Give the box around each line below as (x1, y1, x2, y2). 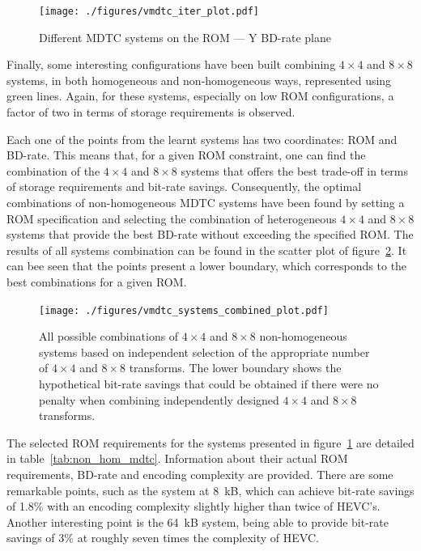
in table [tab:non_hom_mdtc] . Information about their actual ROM (6, 450, 348, 467)
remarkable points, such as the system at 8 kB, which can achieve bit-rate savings (6, 481, 415, 498)
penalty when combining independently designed (39, 391, 279, 408)
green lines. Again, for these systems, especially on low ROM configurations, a (6, 87, 394, 104)
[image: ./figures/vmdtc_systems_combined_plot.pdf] (39, 304, 329, 316)
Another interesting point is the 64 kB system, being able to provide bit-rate (6, 513, 389, 530)
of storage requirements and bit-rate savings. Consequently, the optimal (6, 178, 362, 195)
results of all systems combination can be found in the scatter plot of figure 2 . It (6, 241, 407, 258)
